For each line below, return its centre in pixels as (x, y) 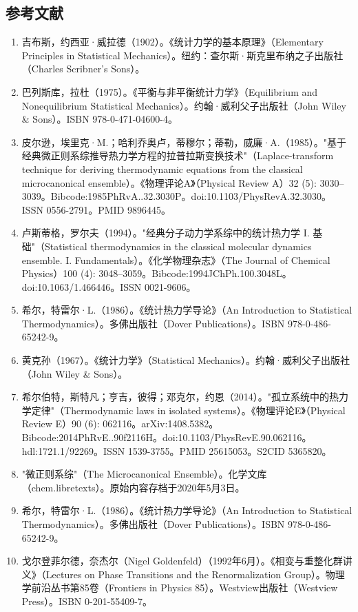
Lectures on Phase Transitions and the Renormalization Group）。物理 (195, 574)
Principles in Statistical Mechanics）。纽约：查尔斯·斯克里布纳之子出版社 (182, 55)
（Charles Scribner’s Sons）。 (83, 69)
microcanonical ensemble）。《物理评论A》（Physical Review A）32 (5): (169, 182)
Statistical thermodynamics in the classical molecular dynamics (178, 246)
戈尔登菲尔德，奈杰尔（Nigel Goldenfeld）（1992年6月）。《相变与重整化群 (182, 561)
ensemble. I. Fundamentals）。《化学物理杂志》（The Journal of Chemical (176, 259)
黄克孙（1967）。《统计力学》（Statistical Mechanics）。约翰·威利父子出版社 (186, 360)
